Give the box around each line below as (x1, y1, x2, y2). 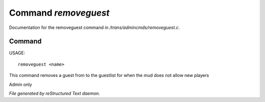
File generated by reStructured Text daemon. (9, 91, 100, 97)
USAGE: (9, 50, 26, 56)
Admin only (9, 81, 32, 87)
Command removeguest (9, 7, 110, 18)
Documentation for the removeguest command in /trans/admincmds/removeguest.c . (9, 25, 180, 30)
